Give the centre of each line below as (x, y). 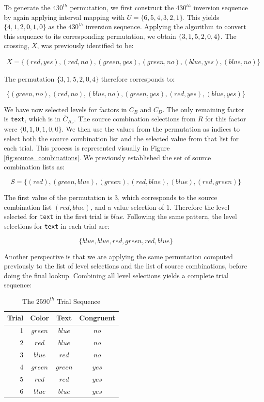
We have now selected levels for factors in (65, 109)
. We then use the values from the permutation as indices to (151, 129)
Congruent (97, 318)
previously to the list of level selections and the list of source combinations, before (125, 266)
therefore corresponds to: (138, 79)
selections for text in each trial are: (57, 226)
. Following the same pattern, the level (180, 216)
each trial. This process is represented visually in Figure (87, 148)
